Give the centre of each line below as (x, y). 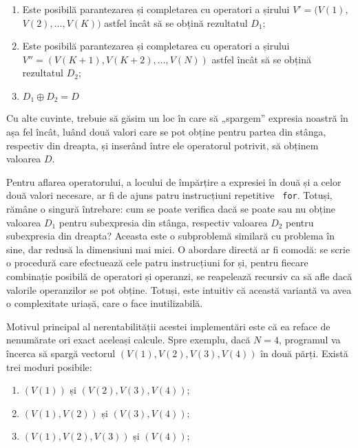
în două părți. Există (304, 353)
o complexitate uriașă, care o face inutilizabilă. (105, 303)
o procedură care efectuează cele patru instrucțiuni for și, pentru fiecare (157, 263)
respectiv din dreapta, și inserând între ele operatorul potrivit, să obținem (162, 145)
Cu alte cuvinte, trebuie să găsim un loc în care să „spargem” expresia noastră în (177, 118)
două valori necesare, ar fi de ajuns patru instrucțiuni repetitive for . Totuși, (169, 195)
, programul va (310, 340)
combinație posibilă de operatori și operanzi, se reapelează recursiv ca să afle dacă (179, 276)
